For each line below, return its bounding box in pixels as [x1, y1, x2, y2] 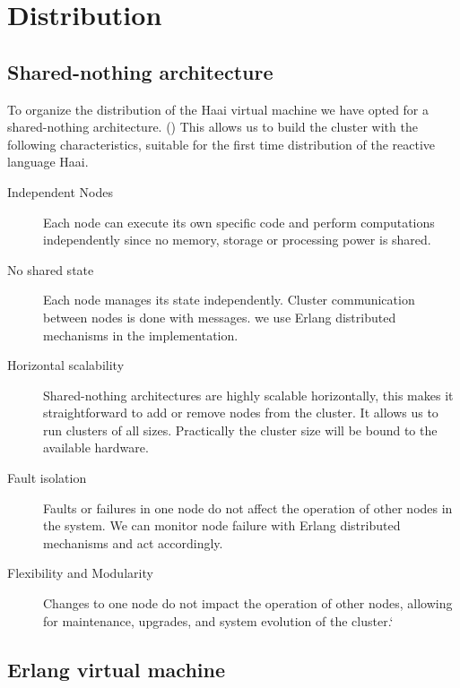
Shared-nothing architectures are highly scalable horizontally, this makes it [43, 385, 454, 404]
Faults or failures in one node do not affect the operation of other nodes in [43, 498, 453, 517]
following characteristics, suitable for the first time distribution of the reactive [7, 134, 436, 153]
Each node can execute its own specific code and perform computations [43, 212, 435, 231]
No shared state [7, 260, 94, 279]
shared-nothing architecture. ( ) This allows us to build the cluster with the [7, 117, 418, 136]
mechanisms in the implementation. [43, 325, 239, 344]
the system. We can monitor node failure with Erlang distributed [43, 516, 401, 535]
